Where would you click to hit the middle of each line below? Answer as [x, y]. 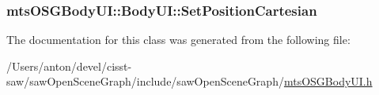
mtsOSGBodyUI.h [328, 81]
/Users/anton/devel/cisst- [69, 66]
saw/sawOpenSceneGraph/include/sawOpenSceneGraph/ [145, 81]
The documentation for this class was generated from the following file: [178, 40]
